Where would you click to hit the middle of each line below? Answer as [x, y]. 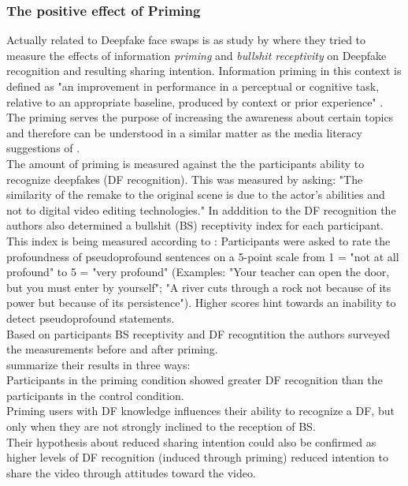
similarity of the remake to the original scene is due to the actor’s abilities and [196, 194]
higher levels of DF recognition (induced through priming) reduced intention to [197, 457]
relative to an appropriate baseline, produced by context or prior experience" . [195, 101]
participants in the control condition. [95, 395]
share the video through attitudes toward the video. [131, 472]
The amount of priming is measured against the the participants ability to [185, 163]
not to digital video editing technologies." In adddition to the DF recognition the [201, 209]
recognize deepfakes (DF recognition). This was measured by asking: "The [185, 179]
